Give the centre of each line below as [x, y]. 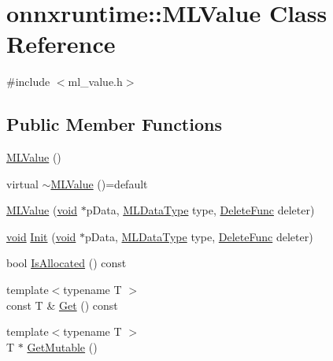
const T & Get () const [62, 305]
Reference [61, 44]
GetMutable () [62, 346]
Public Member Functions [114, 124]
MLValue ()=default [99, 183]
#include [28, 82]
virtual [22, 183]
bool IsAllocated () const [67, 263]
